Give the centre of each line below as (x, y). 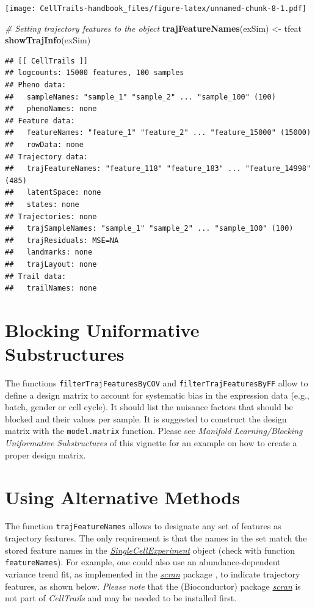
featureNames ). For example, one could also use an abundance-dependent (143, 562)
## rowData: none (44, 145)
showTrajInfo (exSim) (48, 40)
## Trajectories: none (51, 216)
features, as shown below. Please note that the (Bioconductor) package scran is (153, 586)
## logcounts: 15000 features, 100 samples (95, 73)
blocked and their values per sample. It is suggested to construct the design (146, 418)
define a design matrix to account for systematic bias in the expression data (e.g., (157, 395)
